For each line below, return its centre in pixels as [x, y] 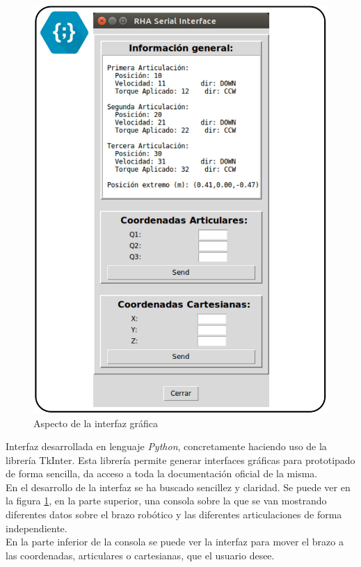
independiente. [37, 528]
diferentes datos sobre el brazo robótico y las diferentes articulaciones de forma [174, 514]
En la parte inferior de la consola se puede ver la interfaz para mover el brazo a [175, 542]
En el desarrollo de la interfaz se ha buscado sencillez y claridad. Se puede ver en [178, 487]
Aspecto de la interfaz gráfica [96, 423]
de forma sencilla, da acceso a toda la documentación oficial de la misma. [162, 473]
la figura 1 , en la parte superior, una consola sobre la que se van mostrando [166, 501]
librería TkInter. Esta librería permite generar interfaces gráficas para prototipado [180, 460]
